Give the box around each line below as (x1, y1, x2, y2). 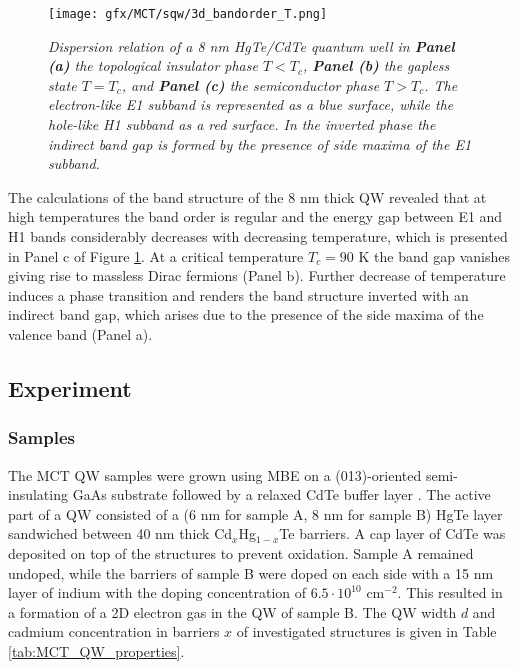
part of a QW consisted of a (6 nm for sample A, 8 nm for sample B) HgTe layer (8, 503, 503, 524)
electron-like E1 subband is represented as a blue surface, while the (48, 94, 454, 115)
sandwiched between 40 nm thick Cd (8, 523, 233, 544)
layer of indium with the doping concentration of (8, 582, 307, 603)
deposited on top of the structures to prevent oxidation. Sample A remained (8, 542, 474, 563)
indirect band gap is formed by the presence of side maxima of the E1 (48, 133, 472, 154)
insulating (8, 484, 68, 505)
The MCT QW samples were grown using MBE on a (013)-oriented (8, 464, 422, 485)
